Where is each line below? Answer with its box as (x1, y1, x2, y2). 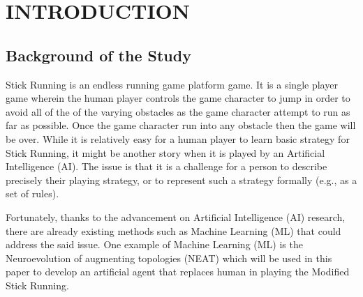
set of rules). (6, 186, 59, 201)
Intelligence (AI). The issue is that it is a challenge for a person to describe (6, 159, 327, 174)
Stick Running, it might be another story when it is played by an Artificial (6, 145, 325, 160)
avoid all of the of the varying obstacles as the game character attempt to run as (6, 104, 350, 119)
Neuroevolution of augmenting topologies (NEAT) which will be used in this (6, 250, 332, 265)
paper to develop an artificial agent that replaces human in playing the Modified (6, 264, 350, 279)
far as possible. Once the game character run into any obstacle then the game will (6, 118, 356, 132)
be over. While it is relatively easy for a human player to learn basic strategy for (6, 131, 350, 146)
